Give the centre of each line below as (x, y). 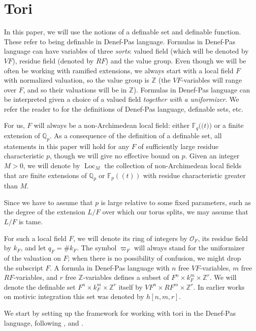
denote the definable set (40, 286)
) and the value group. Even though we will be (176, 60)
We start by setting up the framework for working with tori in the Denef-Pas (120, 313)
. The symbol (96, 248)
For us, (15, 125)
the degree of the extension (45, 212)
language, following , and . (44, 322)
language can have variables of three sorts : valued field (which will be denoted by (126, 51)
